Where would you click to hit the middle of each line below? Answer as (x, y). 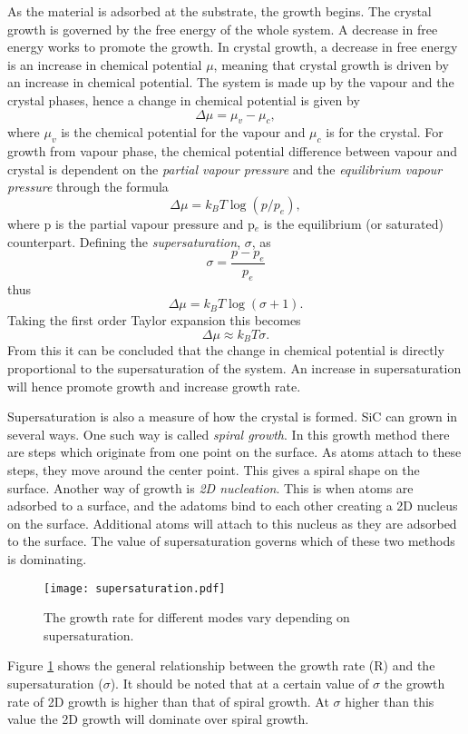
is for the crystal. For (385, 132)
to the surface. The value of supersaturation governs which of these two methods (231, 541)
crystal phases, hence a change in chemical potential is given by (184, 99)
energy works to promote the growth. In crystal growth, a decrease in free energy (233, 47)
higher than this (390, 701)
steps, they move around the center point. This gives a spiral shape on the (214, 469)
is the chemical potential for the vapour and (183, 132)
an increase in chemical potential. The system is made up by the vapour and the (231, 82)
